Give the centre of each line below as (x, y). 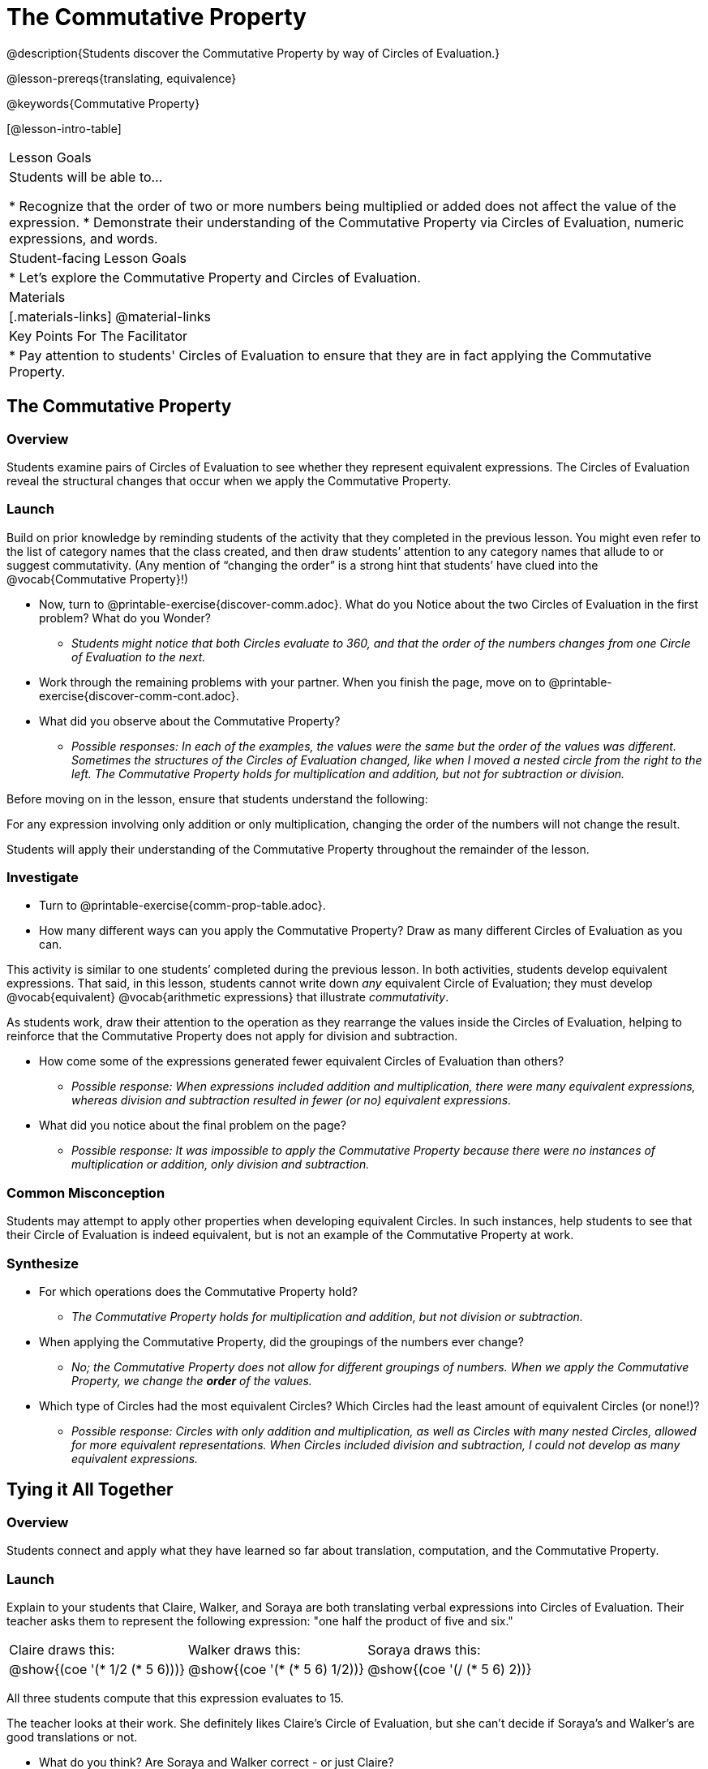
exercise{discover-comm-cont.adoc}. (139, 695)
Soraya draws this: (424, 1649)
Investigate (43, 878)
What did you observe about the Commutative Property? (190, 721)
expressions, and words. (84, 238)
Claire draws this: (62, 1649)
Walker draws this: (245, 1649)
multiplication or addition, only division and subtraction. (221, 1164)
